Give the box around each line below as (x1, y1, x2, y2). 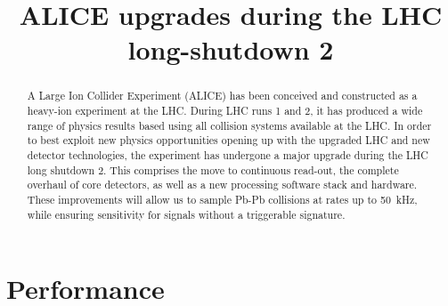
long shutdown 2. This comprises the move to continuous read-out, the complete (27, 162, 399, 177)
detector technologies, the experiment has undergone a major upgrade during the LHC (27, 147, 428, 162)
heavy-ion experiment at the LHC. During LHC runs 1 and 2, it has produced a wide (27, 103, 423, 118)
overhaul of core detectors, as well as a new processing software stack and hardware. (27, 177, 418, 192)
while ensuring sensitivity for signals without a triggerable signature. (27, 206, 346, 221)
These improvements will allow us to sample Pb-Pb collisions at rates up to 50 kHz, (27, 191, 418, 206)
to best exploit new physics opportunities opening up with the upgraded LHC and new (27, 133, 430, 148)
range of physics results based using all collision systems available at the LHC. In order (27, 117, 432, 133)
